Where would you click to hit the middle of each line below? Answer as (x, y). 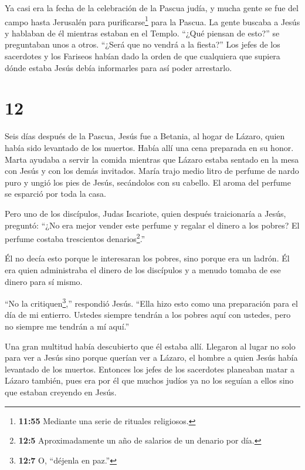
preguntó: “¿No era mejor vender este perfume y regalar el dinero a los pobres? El (152, 225)
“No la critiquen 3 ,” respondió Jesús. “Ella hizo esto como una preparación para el (151, 302)
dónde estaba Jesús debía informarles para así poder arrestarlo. (118, 67)
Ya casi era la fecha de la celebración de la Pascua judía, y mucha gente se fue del (152, 8)
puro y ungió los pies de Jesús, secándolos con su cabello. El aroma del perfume (148, 182)
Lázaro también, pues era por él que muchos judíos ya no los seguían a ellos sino (149, 380)
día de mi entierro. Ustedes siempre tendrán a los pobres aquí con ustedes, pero (148, 315)
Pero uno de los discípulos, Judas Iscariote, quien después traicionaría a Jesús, (145, 213)
